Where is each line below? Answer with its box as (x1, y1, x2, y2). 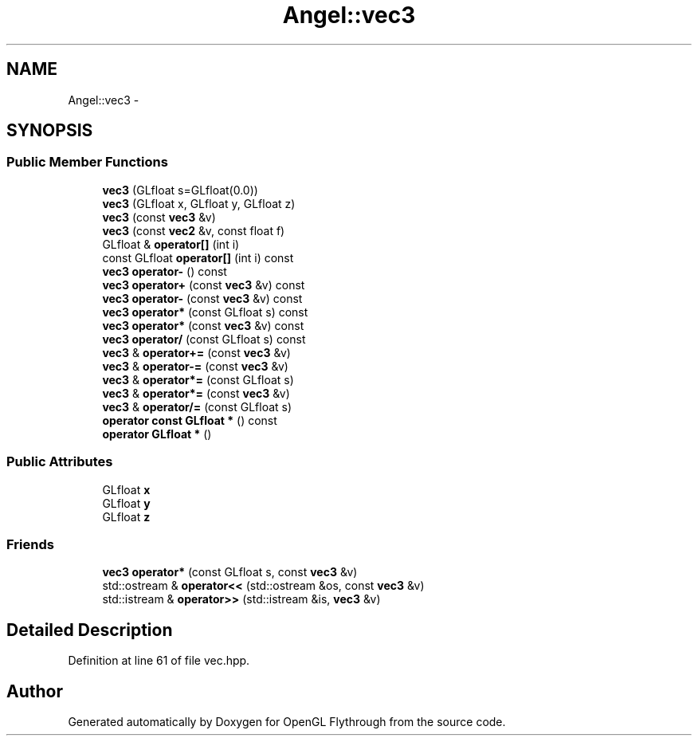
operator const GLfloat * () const (102, 413, 277, 427)
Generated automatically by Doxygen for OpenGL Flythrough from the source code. (68, 715, 506, 728)
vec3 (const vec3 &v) (102, 210, 216, 224)
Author (6, 681, 63, 701)
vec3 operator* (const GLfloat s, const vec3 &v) (102, 565, 358, 579)
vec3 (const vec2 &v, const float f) (102, 223, 285, 238)
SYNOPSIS (6, 120, 93, 141)
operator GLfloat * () (102, 426, 212, 441)
